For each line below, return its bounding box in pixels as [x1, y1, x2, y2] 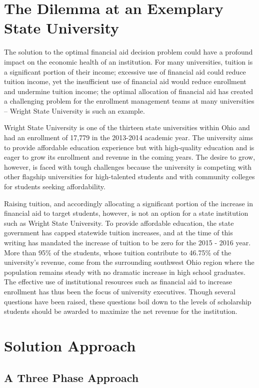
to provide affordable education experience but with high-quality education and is [4, 142, 254, 152]
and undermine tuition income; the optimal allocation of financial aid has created [4, 86, 253, 96]
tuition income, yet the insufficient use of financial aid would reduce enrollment [4, 76, 246, 87]
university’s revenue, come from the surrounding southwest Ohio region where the [4, 257, 254, 267]
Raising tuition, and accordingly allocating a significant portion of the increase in [4, 198, 253, 208]
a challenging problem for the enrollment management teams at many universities [4, 96, 254, 106]
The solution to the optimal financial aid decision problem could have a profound [4, 47, 253, 57]
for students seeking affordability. [4, 181, 105, 192]
